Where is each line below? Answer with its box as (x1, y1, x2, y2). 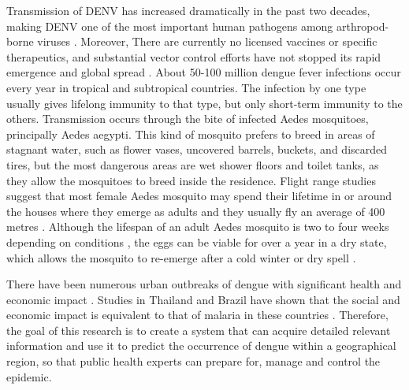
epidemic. (6, 368, 52, 384)
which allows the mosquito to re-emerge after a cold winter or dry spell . (6, 249, 356, 266)
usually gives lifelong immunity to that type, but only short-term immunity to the (6, 95, 403, 111)
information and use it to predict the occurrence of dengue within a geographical (6, 337, 396, 354)
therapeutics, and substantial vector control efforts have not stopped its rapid (6, 48, 381, 65)
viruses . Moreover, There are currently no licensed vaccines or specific (37, 33, 377, 50)
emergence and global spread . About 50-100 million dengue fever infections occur (6, 64, 401, 80)
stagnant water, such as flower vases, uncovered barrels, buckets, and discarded (6, 141, 388, 158)
